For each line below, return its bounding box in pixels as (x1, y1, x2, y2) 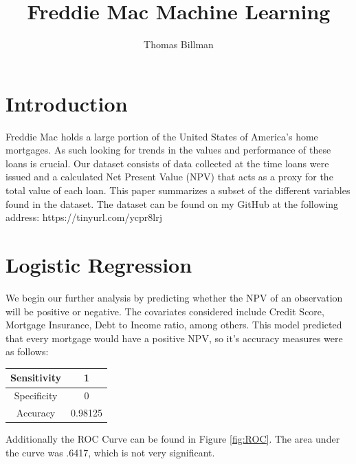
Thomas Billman (144, 37, 214, 52)
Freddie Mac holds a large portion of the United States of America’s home (5, 129, 318, 143)
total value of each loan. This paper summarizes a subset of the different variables (5, 183, 351, 198)
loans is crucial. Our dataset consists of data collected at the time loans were (5, 156, 329, 170)
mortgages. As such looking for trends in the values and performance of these (5, 143, 331, 157)
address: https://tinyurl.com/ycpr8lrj (5, 210, 162, 224)
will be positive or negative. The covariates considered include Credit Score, (5, 304, 324, 318)
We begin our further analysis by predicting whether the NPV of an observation (5, 290, 343, 304)
